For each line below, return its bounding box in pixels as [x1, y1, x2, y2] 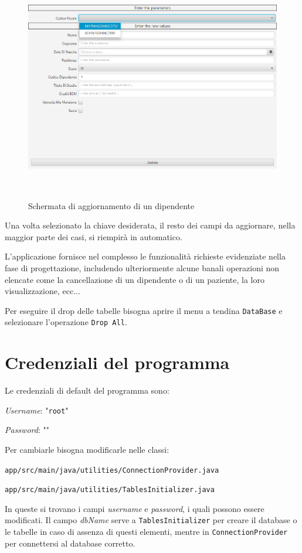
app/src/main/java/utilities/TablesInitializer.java [5, 486, 215, 494]
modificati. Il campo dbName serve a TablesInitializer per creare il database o [5, 514, 297, 526]
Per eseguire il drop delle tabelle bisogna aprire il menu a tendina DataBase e [5, 304, 283, 316]
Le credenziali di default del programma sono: [5, 384, 169, 397]
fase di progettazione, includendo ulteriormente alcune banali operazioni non [5, 261, 280, 274]
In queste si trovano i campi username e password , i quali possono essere [5, 502, 264, 514]
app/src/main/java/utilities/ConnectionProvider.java [5, 466, 219, 475]
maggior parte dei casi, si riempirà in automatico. [5, 230, 182, 243]
